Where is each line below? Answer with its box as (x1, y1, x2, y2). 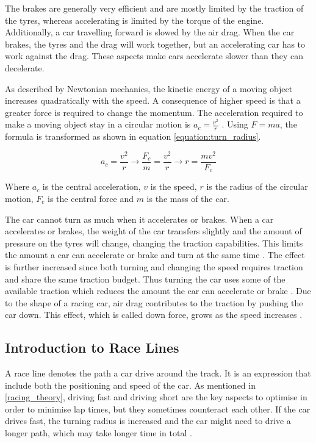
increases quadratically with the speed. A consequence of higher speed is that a (5, 94, 301, 107)
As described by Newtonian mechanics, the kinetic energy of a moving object (5, 82, 293, 95)
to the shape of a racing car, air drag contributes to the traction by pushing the (5, 296, 303, 309)
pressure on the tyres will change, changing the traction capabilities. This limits (5, 236, 303, 249)
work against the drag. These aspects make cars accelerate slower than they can (5, 49, 304, 62)
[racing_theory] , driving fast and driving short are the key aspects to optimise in (5, 391, 307, 403)
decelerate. (5, 61, 45, 74)
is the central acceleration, (42, 180, 141, 193)
